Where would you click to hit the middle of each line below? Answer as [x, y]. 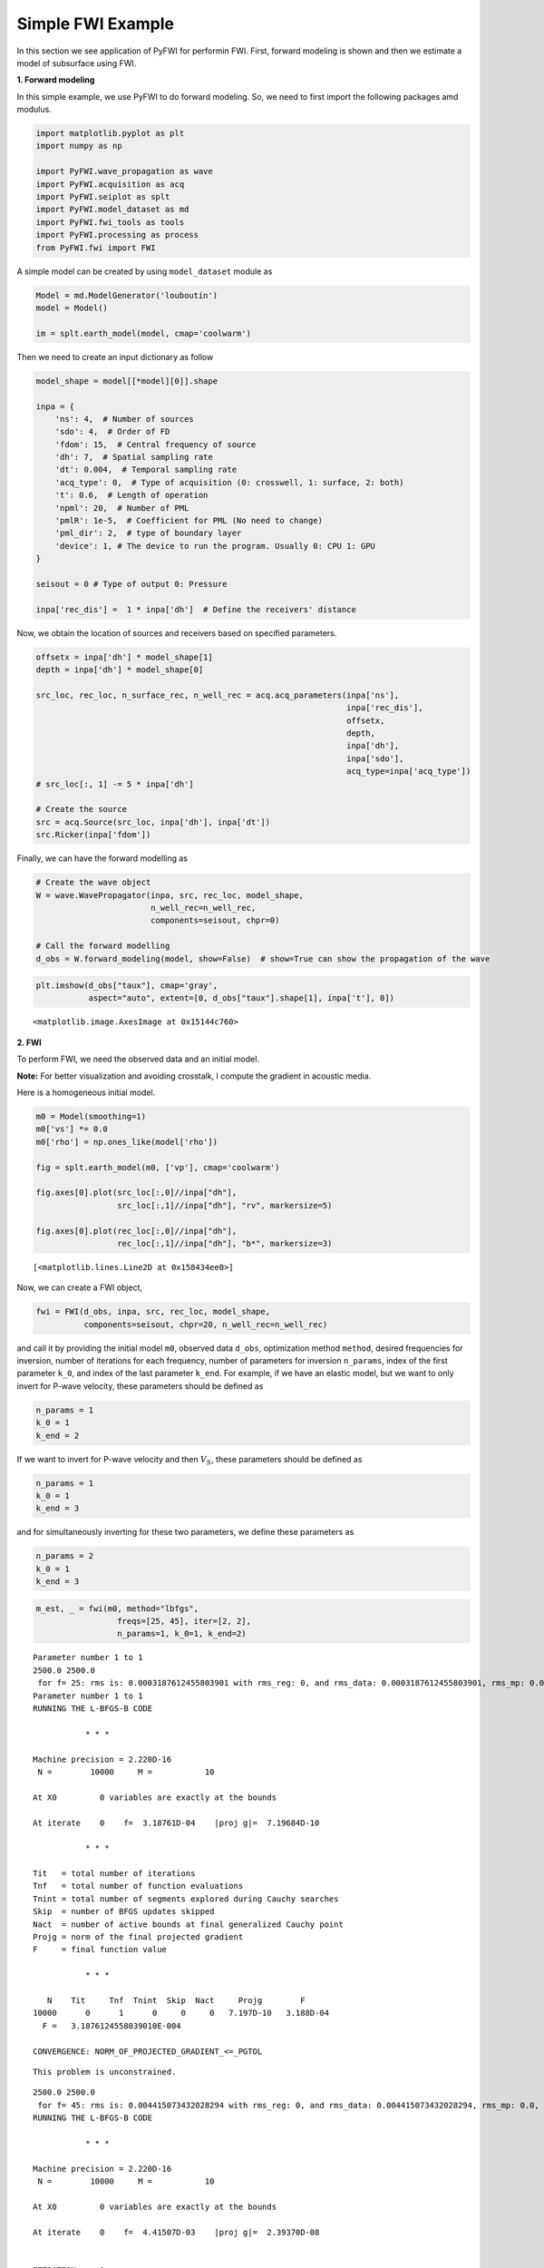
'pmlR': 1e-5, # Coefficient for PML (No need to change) [189, 521]
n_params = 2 [65, 1556]
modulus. [34, 110]
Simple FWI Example [95, 24]
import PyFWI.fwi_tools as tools [110, 222]
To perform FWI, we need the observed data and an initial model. [138, 1059]
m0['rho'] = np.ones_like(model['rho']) [126, 1142]
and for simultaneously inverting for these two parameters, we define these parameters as [185, 1532]
